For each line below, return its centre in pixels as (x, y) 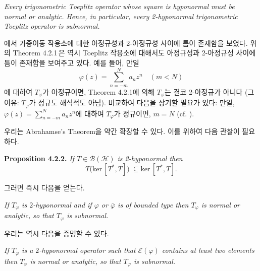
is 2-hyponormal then (150, 158)
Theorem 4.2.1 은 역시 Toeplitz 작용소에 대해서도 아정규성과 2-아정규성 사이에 (134, 53)
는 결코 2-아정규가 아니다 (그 (210, 91)
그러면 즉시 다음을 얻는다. (44, 188)
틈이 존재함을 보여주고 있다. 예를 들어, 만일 (72, 62)
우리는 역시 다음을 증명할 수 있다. (57, 233)
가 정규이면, (132, 113)
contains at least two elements (208, 250)
